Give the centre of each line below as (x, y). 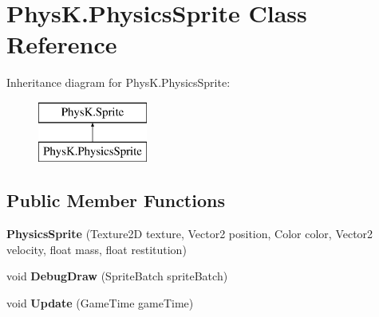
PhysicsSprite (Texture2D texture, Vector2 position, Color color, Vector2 (190, 234)
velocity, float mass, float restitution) (97, 249)
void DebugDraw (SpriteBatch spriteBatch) (117, 276)
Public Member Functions (116, 200)
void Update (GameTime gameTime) (100, 303)
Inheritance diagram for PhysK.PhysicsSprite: (118, 82)
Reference (62, 44)
